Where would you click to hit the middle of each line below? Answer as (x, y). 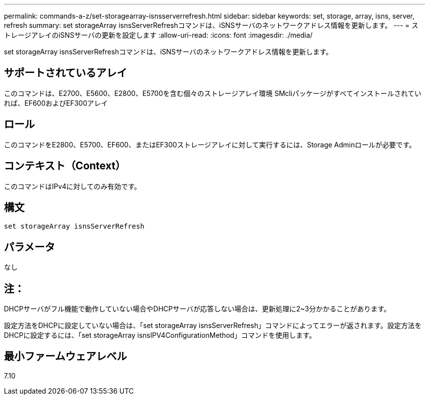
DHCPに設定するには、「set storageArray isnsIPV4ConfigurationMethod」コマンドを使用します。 (160, 335)
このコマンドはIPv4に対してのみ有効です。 (72, 186)
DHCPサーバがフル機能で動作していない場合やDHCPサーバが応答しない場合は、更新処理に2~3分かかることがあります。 (197, 309)
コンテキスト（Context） (65, 166)
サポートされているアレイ (66, 73)
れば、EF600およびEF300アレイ (56, 103)
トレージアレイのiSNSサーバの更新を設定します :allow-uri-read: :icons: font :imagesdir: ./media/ (158, 35)
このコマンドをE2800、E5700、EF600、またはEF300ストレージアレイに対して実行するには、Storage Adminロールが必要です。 (210, 144)
